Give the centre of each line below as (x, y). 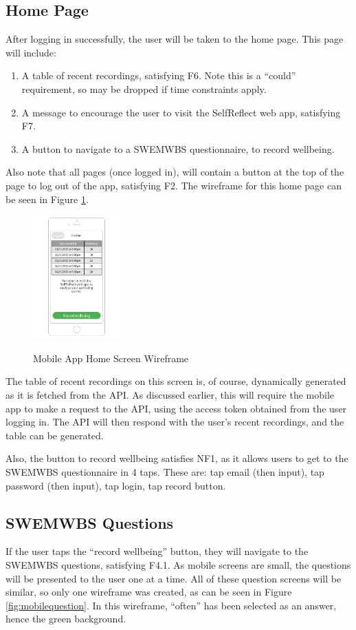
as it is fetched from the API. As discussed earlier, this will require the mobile (170, 395)
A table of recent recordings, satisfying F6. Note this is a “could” (159, 75)
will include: (31, 52)
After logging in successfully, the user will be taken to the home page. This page (175, 39)
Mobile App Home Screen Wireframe (111, 358)
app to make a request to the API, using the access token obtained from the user (176, 408)
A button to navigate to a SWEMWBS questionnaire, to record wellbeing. (178, 148)
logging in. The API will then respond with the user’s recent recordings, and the (175, 422)
